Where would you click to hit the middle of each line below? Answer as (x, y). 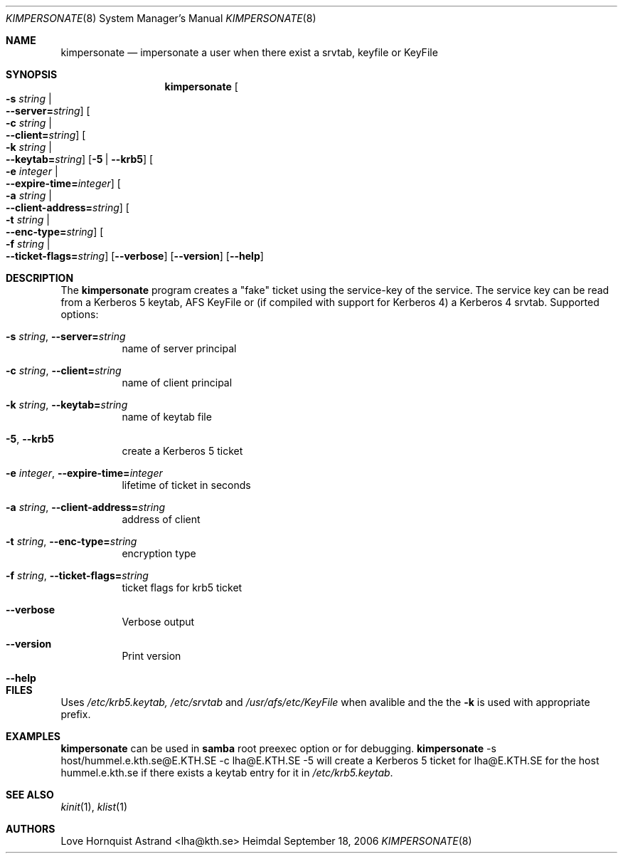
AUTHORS (31, 829)
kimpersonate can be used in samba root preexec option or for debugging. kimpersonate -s (278, 748)
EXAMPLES (33, 736)
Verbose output (158, 622)
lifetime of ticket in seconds (186, 485)
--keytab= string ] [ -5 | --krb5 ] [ (80, 159)
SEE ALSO (30, 795)
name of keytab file (167, 417)
